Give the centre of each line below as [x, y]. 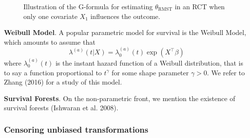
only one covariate [50, 16]
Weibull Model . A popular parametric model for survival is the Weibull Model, [125, 32]
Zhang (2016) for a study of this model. [63, 82]
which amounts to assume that [50, 42]
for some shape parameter [150, 72]
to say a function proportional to [53, 72]
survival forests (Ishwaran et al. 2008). [61, 108]
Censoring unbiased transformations [76, 129]
